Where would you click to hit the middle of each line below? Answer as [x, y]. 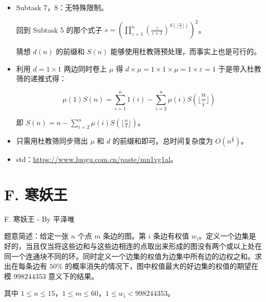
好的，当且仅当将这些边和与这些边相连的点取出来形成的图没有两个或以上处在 [133, 246]
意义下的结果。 [73, 276]
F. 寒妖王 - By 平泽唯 [39, 218]
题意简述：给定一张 [36, 236]
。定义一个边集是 [227, 236]
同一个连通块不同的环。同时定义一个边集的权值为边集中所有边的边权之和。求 [133, 256]
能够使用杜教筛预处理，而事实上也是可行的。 [186, 51]
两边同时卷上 [85, 68]
